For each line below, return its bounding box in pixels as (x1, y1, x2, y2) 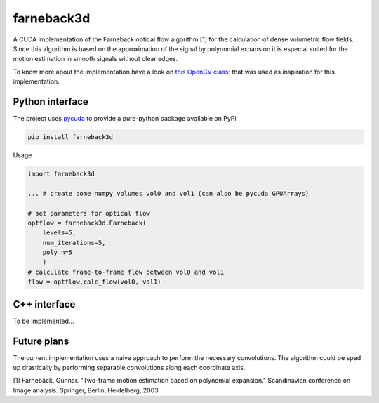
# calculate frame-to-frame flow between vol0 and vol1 (27, 267, 225, 276)
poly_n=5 (42, 249, 73, 256)
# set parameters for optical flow (27, 209, 150, 217)
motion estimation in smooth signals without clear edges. (13, 55, 178, 63)
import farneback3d (27, 169, 95, 178)
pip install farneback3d (27, 133, 114, 140)
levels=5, (42, 229, 77, 237)
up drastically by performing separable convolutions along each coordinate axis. (13, 364, 246, 372)
